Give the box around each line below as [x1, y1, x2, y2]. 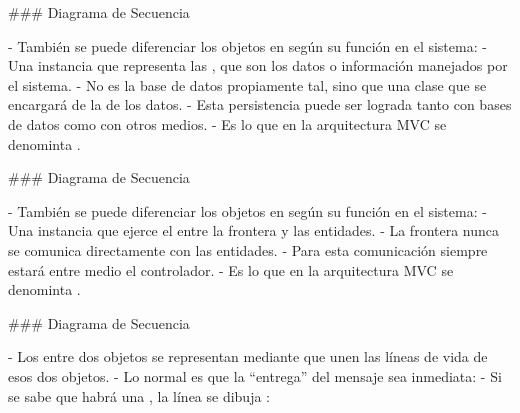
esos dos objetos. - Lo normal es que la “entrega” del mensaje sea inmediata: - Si [8, 365, 502, 386]
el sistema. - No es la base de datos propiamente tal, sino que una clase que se [8, 74, 487, 95]
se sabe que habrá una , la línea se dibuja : [8, 385, 270, 406]
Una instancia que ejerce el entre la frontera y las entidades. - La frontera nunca [8, 220, 500, 241]
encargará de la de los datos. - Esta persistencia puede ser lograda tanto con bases [8, 94, 512, 115]
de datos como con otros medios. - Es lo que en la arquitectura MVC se [8, 113, 447, 134]
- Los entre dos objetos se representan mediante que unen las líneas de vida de [8, 346, 488, 367]
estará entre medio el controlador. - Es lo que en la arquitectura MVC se [8, 259, 454, 280]
